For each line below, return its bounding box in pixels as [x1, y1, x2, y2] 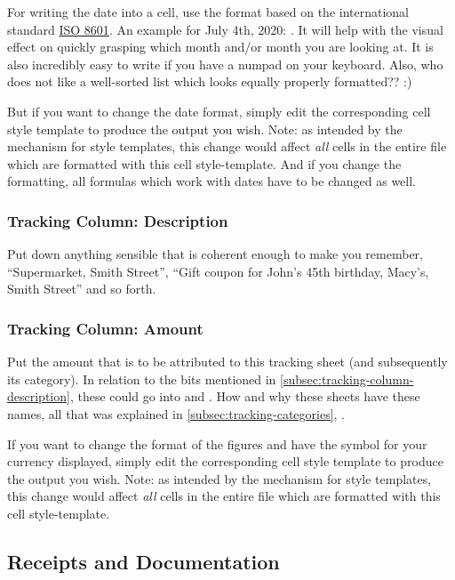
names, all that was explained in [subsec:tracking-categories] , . [7, 404, 346, 423]
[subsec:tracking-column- [280, 369, 414, 388]
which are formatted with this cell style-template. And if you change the [7, 154, 402, 173]
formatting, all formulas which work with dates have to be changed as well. [7, 172, 416, 190]
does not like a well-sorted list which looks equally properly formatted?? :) [7, 72, 412, 91]
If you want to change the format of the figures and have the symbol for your [7, 434, 427, 453]
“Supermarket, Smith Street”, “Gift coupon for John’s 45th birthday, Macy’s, [7, 262, 429, 280]
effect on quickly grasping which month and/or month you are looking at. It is [7, 37, 434, 56]
